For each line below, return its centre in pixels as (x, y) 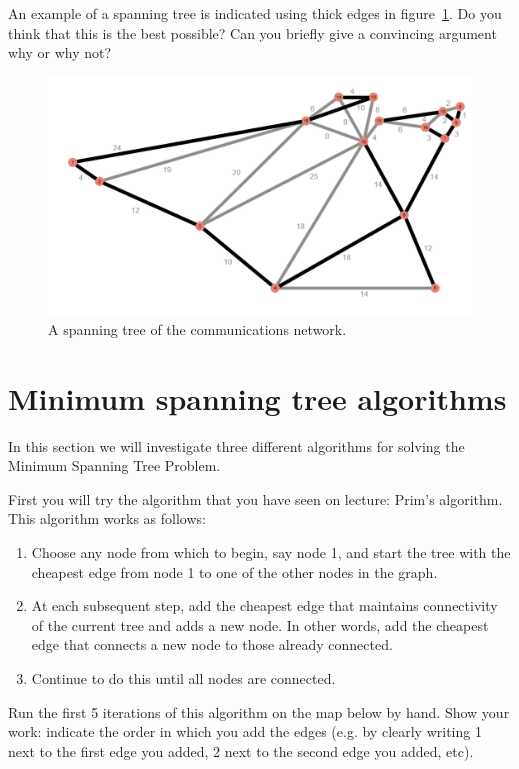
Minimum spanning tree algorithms (257, 397)
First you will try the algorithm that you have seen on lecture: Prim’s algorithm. (255, 498)
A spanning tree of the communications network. (197, 328)
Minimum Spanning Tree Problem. (114, 465)
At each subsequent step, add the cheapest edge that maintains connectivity (264, 605)
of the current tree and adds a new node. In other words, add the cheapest (260, 624)
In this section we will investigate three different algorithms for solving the (236, 445)
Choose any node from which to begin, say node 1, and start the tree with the (271, 551)
